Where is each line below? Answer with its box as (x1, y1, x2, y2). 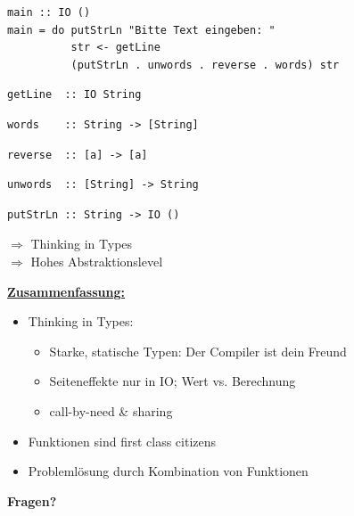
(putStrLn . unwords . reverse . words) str (70, 58, 340, 71)
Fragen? (7, 491, 57, 510)
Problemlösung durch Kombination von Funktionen (28, 462, 309, 480)
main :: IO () (7, 6, 91, 19)
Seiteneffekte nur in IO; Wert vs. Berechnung (49, 372, 296, 390)
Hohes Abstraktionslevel (30, 251, 163, 270)
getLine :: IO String (7, 88, 142, 102)
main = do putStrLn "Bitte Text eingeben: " (7, 23, 276, 37)
